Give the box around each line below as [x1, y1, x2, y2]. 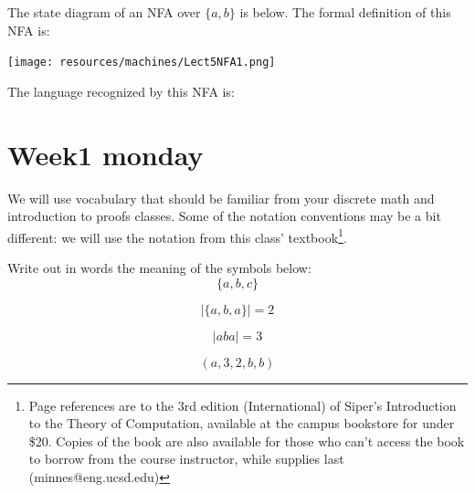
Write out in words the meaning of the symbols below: [7, 258, 311, 277]
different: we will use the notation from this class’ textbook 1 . [7, 225, 347, 246]
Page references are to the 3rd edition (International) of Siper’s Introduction [28, 395, 457, 414]
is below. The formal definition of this [239, 3, 451, 21]
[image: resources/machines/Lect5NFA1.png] [7, 56, 276, 69]
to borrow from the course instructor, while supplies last [28, 449, 344, 468]
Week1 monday [7, 135, 204, 173]
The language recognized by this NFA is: [7, 81, 235, 100]
